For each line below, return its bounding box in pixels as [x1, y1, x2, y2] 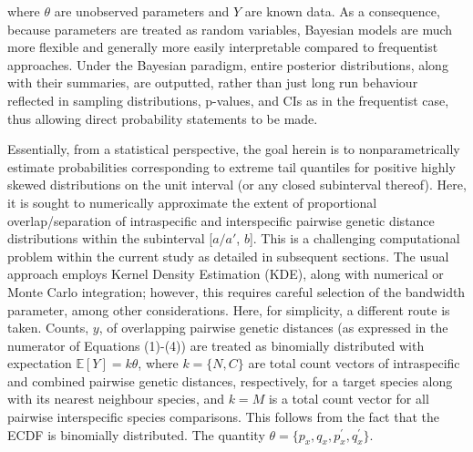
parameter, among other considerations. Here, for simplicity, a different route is [7, 300, 450, 319]
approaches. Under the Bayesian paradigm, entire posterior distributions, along [7, 55, 448, 74]
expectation [7, 354, 72, 373]
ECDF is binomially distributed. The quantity [7, 425, 265, 444]
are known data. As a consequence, [244, 2, 440, 20]
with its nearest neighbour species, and [7, 389, 224, 408]
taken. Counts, [7, 318, 89, 337]
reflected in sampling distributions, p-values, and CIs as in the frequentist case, [7, 90, 449, 109]
